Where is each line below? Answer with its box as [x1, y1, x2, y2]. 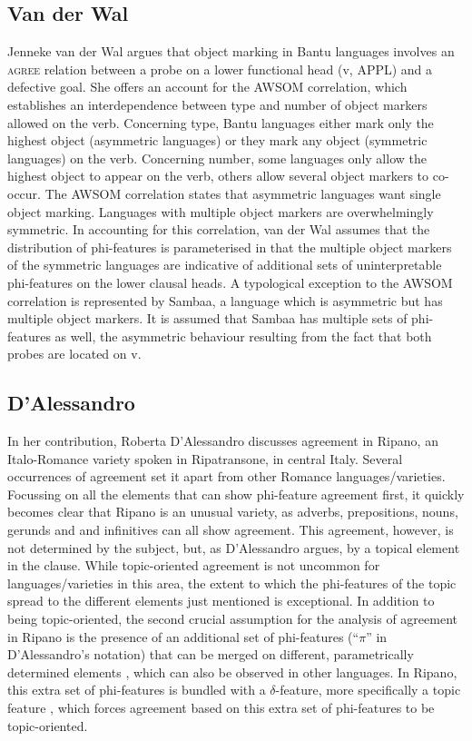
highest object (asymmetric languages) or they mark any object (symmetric [7, 131, 428, 150]
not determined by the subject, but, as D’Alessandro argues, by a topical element [7, 538, 460, 557]
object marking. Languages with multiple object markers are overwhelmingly [7, 202, 434, 221]
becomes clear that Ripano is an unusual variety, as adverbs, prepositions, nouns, [7, 502, 458, 521]
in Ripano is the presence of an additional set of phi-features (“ [7, 627, 359, 646]
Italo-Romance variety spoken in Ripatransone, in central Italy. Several [7, 449, 403, 468]
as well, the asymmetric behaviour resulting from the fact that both [54, 326, 432, 345]
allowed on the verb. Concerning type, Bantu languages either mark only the [7, 113, 434, 132]
